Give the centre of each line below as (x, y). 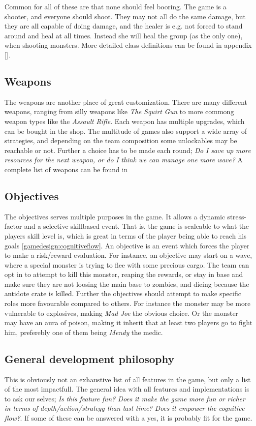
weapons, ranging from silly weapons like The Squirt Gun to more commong (119, 111)
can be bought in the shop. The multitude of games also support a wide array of (126, 131)
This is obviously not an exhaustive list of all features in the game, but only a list (128, 379)
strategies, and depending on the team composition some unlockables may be (121, 140)
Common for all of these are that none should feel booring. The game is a (116, 6)
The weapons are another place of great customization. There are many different (126, 102)
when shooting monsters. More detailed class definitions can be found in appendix (128, 45)
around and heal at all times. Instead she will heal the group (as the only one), (124, 35)
